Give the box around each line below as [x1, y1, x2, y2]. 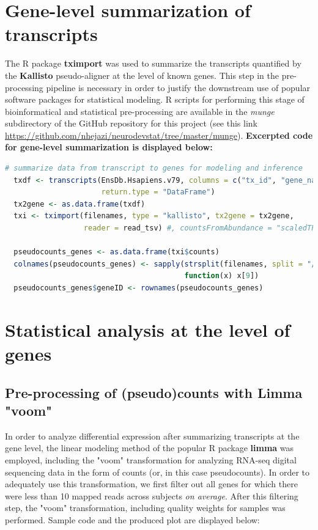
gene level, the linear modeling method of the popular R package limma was [5, 441, 294, 454]
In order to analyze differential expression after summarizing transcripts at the [5, 429, 300, 442]
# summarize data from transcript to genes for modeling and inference [5, 164, 303, 173]
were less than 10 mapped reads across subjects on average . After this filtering [5, 489, 298, 502]
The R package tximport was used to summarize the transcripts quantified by [5, 57, 301, 70]
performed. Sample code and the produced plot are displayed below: [5, 513, 260, 526]
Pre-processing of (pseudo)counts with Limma [5, 383, 303, 402]
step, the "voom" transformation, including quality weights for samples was [5, 501, 286, 514]
